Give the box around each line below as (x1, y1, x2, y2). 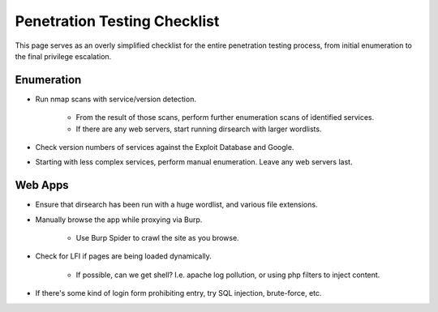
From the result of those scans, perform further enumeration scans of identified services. (75, 113, 375, 122)
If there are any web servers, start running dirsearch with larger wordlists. (75, 124, 322, 134)
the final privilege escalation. (15, 51, 112, 61)
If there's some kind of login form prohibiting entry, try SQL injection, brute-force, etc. (35, 288, 322, 298)
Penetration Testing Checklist (15, 12, 220, 30)
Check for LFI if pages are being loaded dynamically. (35, 251, 213, 261)
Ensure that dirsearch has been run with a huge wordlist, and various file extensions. (35, 199, 318, 210)
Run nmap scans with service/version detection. (35, 94, 196, 104)
